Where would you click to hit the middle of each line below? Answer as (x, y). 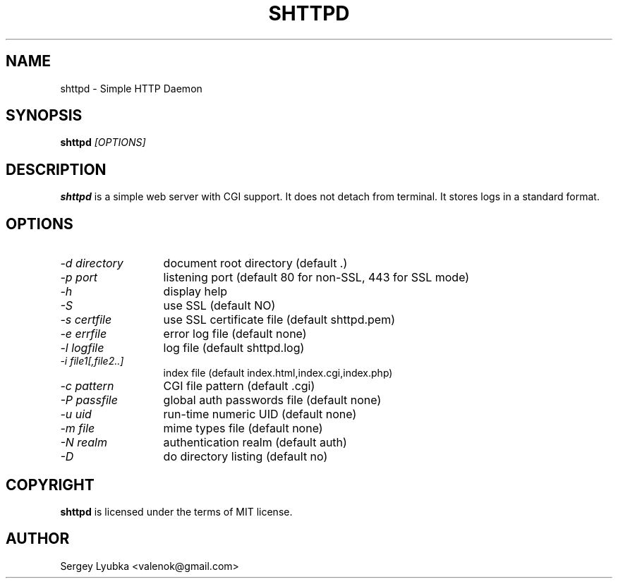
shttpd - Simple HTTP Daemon (131, 88)
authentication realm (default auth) (255, 443)
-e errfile (84, 334)
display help (195, 292)
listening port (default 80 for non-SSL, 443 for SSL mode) (316, 278)
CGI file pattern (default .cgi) (239, 386)
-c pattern (87, 386)
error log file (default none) (235, 334)
